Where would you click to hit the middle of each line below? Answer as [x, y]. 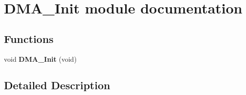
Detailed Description [57, 85]
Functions [29, 38]
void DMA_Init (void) [40, 59]
